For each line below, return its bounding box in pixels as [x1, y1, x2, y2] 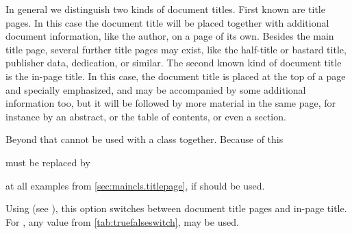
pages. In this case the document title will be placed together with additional [5, 15, 329, 29]
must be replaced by [5, 155, 90, 169]
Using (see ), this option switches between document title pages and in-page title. [5, 201, 347, 216]
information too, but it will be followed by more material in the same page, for [5, 96, 336, 110]
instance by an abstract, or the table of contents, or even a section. [5, 109, 286, 123]
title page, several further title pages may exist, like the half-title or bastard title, [5, 42, 347, 56]
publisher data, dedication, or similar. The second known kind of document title [5, 55, 342, 70]
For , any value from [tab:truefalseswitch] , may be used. [5, 214, 239, 229]
